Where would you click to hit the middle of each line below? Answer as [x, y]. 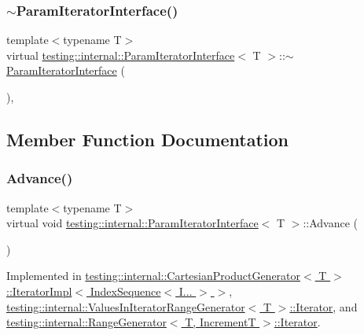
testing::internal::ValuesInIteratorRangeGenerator [126, 306]
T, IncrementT [221, 322]
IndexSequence [125, 291]
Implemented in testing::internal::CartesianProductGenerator [154, 276]
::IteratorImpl [39, 291]
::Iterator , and [324, 306]
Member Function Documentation [148, 139]
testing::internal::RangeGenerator [86, 322]
